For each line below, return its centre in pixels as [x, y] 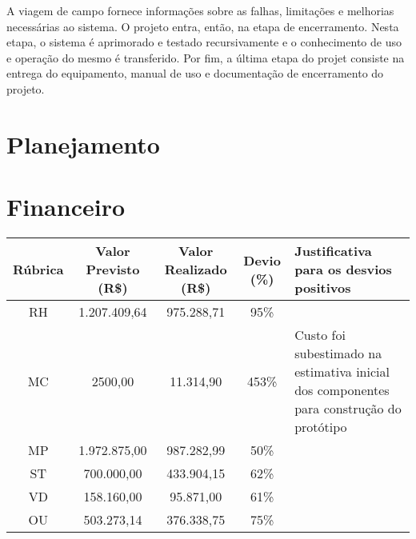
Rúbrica [38, 269]
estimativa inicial [342, 372]
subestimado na [338, 353]
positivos [323, 288]
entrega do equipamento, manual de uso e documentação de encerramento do [195, 73]
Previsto [113, 269]
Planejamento [83, 144]
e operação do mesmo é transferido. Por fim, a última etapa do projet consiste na [206, 57]
